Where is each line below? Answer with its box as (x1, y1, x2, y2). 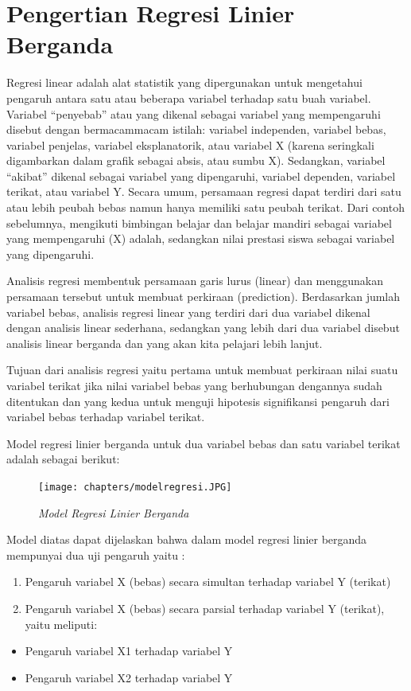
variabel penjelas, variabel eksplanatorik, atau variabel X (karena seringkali (6, 136, 374, 153)
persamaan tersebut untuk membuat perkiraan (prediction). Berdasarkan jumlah (6, 288, 401, 305)
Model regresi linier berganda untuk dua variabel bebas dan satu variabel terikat (6, 435, 401, 451)
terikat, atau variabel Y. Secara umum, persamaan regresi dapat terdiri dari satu (6, 183, 401, 200)
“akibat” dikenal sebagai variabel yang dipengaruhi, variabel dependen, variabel (6, 167, 396, 184)
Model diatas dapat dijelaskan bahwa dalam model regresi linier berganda (6, 531, 367, 548)
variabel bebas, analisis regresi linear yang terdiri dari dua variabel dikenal (6, 303, 370, 320)
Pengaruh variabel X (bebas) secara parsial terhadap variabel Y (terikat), (25, 600, 385, 616)
